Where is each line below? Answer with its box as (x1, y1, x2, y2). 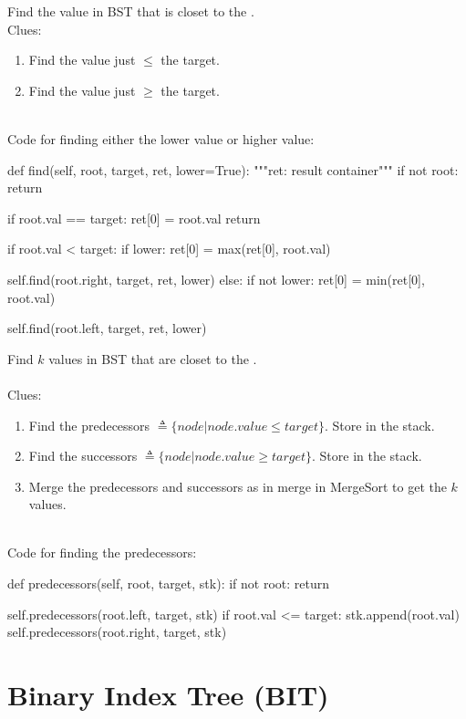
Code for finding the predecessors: (7, 543, 197, 562)
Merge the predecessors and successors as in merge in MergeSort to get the (28, 476, 447, 495)
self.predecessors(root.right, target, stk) (7, 622, 227, 641)
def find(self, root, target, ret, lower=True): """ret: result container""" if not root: (7, 160, 459, 179)
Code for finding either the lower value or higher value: (7, 129, 315, 148)
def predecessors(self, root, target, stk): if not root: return (7, 574, 330, 593)
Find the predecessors (28, 415, 150, 434)
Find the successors (28, 446, 138, 465)
